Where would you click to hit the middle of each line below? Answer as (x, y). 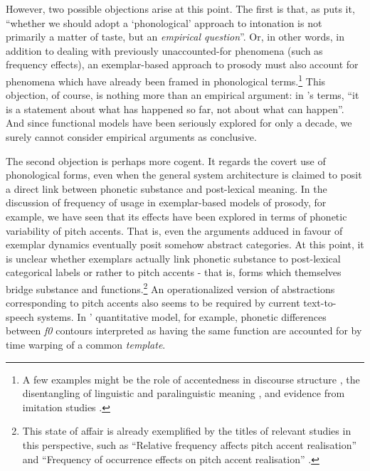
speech (20, 316)
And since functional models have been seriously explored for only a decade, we (179, 123)
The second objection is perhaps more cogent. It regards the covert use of (166, 160)
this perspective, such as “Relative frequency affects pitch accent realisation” (190, 444)
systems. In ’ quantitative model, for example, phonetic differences (182, 316)
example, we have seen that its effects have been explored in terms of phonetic (176, 216)
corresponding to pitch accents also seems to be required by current (153, 303)
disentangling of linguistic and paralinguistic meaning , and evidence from (184, 393)
